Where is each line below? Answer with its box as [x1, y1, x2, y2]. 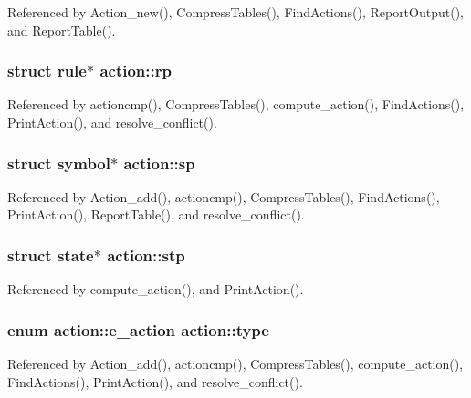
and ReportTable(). [7, 20, 116, 39]
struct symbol [7, 151, 110, 174]
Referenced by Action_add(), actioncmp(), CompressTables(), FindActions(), [7, 187, 440, 206]
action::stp [107, 243, 185, 266]
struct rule [7, 59, 87, 82]
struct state [7, 243, 94, 266]
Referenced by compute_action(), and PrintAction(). [7, 280, 304, 299]
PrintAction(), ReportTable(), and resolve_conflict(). [7, 205, 305, 224]
